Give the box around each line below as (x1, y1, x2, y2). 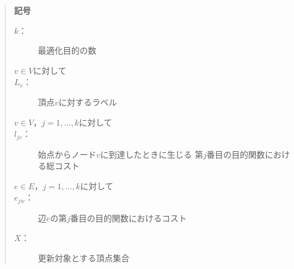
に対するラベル (58, 95, 117, 108)
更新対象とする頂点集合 (37, 252, 130, 264)
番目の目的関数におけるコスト (70, 211, 187, 224)
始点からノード (37, 148, 96, 160)
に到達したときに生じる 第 (100, 148, 204, 160)
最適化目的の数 (37, 44, 96, 57)
